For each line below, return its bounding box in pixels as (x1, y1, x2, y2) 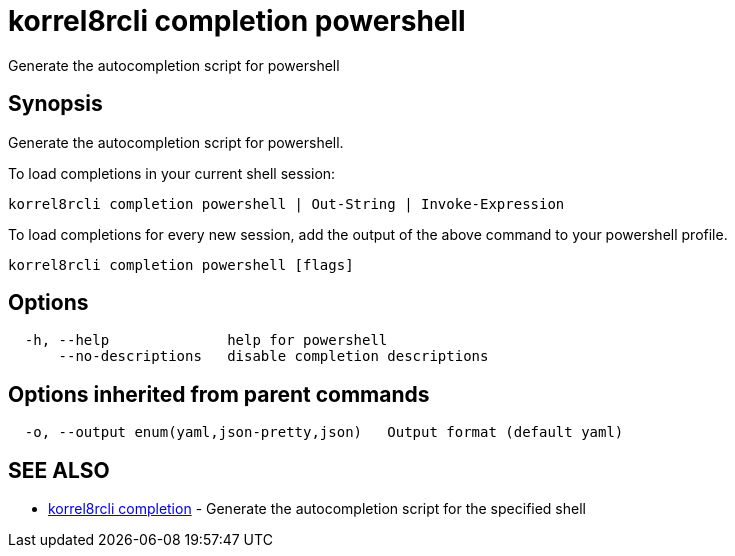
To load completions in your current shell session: (8, 164, 336, 182)
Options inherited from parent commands (8, 381, 430, 407)
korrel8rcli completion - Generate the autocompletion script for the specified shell (48, 500, 586, 518)
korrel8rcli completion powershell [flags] (8, 256, 354, 273)
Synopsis (8, 91, 103, 117)
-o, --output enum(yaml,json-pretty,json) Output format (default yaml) (24, 424, 624, 441)
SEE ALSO (8, 457, 110, 483)
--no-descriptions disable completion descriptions (58, 348, 489, 365)
